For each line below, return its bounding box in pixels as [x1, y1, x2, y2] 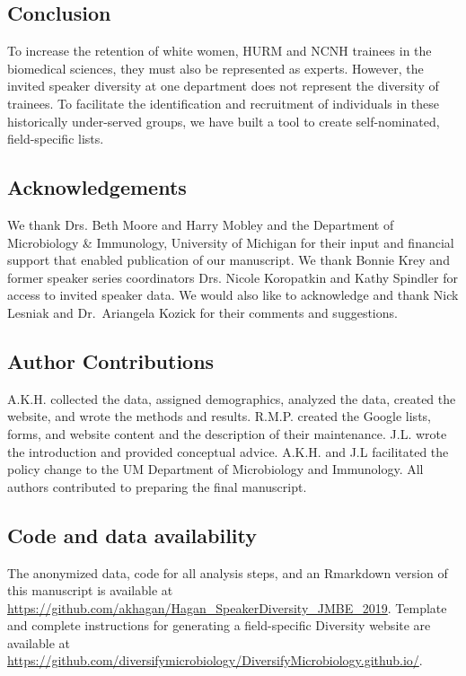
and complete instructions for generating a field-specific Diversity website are [7, 616, 431, 635]
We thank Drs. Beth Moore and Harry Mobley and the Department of [7, 215, 394, 233]
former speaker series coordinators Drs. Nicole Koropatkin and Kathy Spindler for [7, 268, 458, 286]
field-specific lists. [7, 129, 104, 148]
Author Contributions [7, 347, 215, 374]
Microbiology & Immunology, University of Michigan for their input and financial [7, 233, 454, 251]
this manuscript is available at [7, 581, 173, 600]
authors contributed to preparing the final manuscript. [7, 477, 307, 496]
